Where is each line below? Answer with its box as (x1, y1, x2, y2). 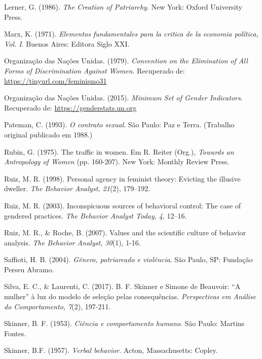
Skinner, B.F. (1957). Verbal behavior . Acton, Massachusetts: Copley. (4, 345, 218, 355)
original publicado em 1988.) (4, 129, 93, 139)
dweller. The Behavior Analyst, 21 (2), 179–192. (4, 183, 151, 194)
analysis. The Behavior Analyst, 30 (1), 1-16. (4, 237, 141, 247)
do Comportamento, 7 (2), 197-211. (4, 301, 111, 311)
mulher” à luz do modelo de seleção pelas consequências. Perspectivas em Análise (4, 291, 256, 302)
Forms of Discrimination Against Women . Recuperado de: (4, 65, 185, 76)
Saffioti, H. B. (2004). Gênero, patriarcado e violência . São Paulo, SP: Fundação (4, 254, 253, 265)
